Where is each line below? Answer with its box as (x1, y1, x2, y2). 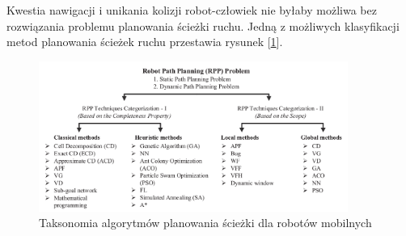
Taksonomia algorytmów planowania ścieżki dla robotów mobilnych (39, 214, 372, 231)
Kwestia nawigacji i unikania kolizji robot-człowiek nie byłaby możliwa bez (6, 2, 377, 18)
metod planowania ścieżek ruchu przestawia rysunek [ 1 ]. (6, 33, 283, 50)
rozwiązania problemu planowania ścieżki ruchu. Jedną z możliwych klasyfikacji (6, 17, 400, 34)
